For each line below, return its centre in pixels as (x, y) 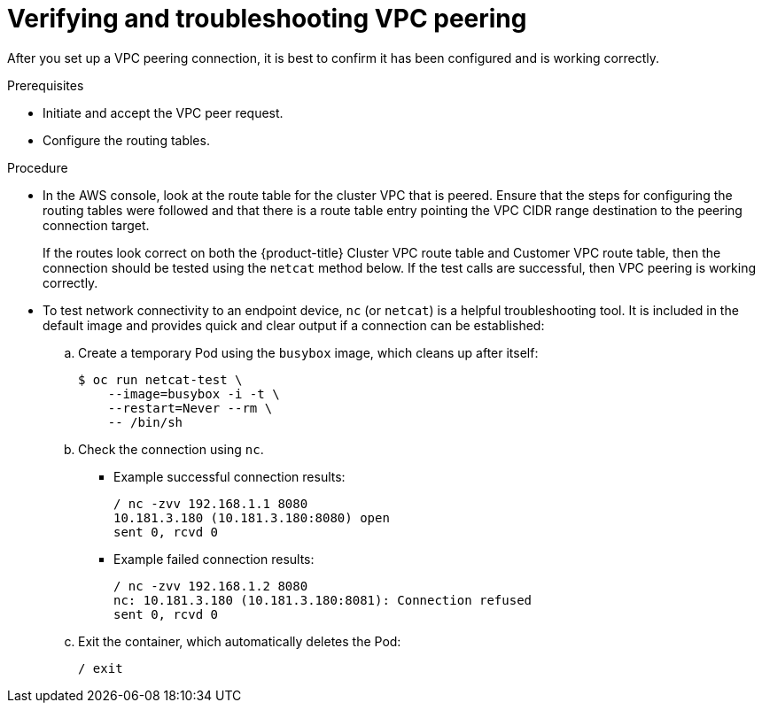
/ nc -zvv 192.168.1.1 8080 (211, 503)
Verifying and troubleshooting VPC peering (267, 19)
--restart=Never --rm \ (190, 408)
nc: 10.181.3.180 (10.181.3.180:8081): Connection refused (323, 600)
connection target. (96, 225)
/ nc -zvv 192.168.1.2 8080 (211, 586)
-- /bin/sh (145, 422)
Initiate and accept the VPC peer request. (163, 112)
